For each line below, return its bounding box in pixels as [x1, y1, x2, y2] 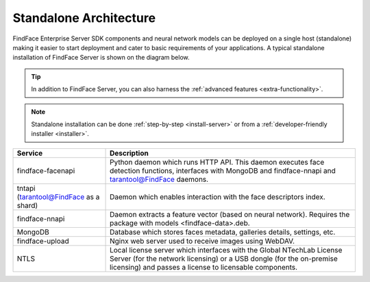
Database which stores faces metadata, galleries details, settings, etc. [110, 227, 336, 237]
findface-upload [16, 236, 69, 246]
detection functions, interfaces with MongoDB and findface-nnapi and [110, 165, 336, 175]
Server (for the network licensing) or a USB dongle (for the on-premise [110, 254, 338, 263]
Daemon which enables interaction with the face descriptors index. [110, 192, 325, 202]
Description [110, 148, 149, 158]
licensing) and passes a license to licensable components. [110, 262, 298, 272]
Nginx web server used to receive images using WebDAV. [110, 236, 295, 246]
